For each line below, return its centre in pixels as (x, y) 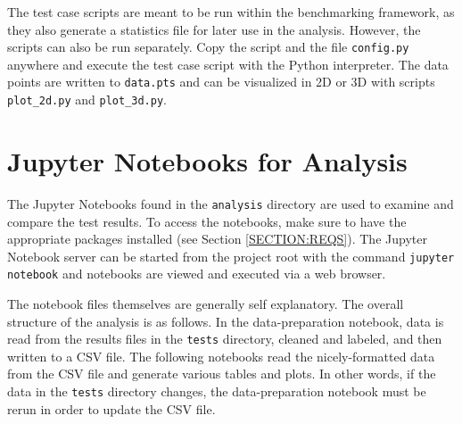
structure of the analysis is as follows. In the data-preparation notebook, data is (226, 321)
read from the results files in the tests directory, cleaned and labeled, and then (225, 339)
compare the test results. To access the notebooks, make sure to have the (207, 221)
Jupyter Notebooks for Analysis (207, 160)
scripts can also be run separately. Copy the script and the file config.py (208, 47)
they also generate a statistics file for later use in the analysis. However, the (214, 29)
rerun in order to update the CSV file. (111, 408)
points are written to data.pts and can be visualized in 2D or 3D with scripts (221, 82)
